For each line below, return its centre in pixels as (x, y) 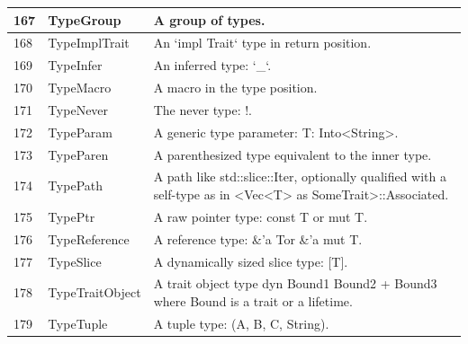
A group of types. (209, 19)
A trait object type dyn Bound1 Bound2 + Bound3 (295, 283)
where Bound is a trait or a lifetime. (253, 300)
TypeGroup (85, 19)
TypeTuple (78, 323)
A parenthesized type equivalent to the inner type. (292, 154)
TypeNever (78, 109)
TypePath (76, 185)
